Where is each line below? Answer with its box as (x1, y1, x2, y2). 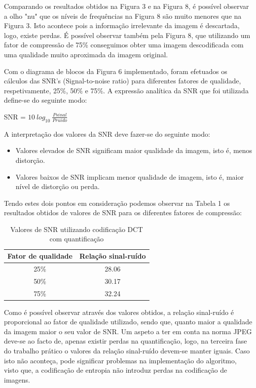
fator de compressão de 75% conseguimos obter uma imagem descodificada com (4, 39, 244, 50)
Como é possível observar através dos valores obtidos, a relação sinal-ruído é (4, 307, 234, 317)
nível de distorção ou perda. (15, 181, 100, 192)
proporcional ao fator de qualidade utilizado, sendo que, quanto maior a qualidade (4, 316, 253, 327)
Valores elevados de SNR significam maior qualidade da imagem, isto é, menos (15, 145, 253, 155)
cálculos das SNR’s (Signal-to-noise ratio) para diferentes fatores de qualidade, (4, 76, 241, 86)
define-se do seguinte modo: (4, 95, 87, 105)
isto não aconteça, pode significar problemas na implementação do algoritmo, (4, 355, 237, 365)
